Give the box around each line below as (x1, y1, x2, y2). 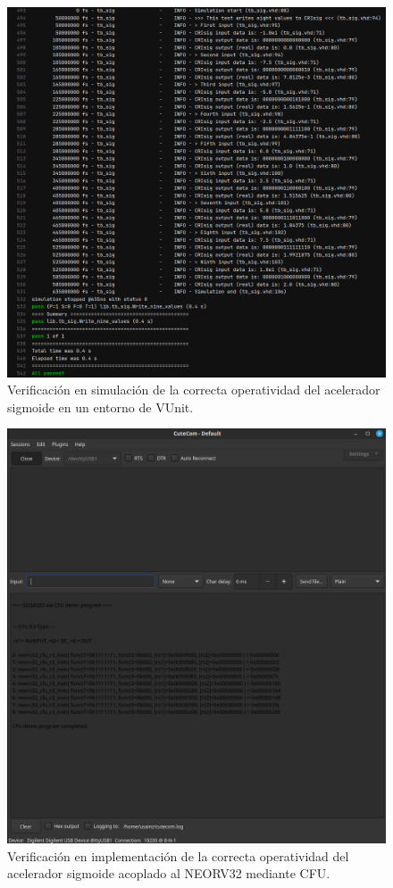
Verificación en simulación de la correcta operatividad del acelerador (7, 380, 380, 399)
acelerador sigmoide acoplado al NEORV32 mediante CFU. (7, 864, 330, 883)
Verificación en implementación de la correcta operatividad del (7, 846, 349, 865)
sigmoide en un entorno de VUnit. (7, 397, 194, 416)
